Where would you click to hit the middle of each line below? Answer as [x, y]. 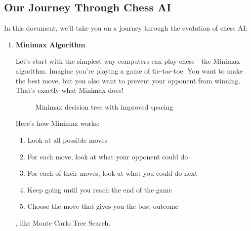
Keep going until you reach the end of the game [100, 189]
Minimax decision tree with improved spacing [104, 106]
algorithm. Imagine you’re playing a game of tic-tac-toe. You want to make [129, 70]
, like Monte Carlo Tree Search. [63, 222]
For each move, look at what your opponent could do [108, 156]
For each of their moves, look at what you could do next [112, 173]
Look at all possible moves [67, 139]
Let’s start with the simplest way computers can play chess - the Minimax [128, 61]
